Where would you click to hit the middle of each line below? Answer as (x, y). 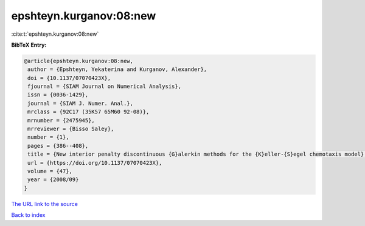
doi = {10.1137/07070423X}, (69, 78)
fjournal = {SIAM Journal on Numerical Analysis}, (105, 87)
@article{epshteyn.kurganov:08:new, (79, 61)
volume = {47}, (50, 171)
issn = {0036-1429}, (58, 95)
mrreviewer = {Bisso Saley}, (71, 129)
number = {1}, (48, 137)
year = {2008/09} (53, 180)
